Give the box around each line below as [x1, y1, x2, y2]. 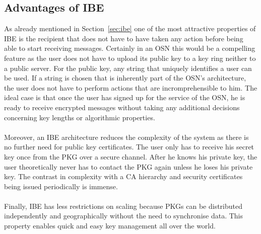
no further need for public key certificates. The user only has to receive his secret [4, 141, 254, 152]
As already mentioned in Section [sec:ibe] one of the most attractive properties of [4, 23, 256, 34]
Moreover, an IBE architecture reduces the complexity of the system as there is [4, 131, 249, 142]
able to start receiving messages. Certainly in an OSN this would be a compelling [4, 43, 255, 53]
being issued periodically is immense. [4, 181, 118, 191]
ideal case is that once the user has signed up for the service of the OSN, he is [4, 92, 245, 103]
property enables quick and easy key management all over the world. [4, 220, 216, 231]
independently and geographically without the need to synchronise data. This [4, 210, 243, 221]
